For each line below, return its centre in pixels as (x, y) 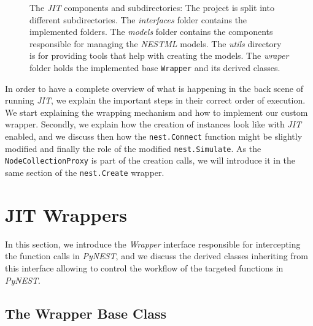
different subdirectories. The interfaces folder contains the (138, 19)
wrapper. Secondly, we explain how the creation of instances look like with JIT (153, 124)
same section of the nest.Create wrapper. (85, 172)
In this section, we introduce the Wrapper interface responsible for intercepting (153, 244)
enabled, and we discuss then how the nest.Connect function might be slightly (154, 136)
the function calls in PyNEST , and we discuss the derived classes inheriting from (156, 256)
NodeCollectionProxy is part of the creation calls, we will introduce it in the (150, 160)
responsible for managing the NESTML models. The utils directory (156, 43)
